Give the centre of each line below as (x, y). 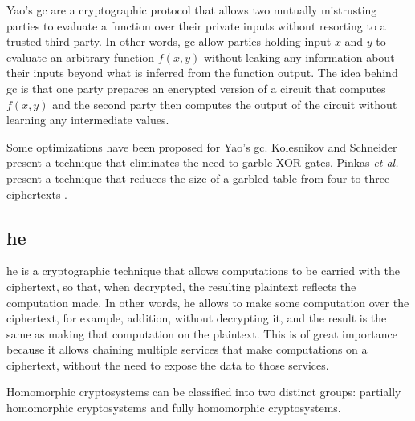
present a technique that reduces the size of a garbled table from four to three (198, 178)
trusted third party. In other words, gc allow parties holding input (169, 41)
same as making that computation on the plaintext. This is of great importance (202, 333)
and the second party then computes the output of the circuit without (225, 104)
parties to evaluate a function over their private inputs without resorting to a (196, 25)
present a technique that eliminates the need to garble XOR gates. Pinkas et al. (203, 162)
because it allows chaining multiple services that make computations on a (187, 349)
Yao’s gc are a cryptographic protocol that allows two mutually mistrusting (192, 10)
